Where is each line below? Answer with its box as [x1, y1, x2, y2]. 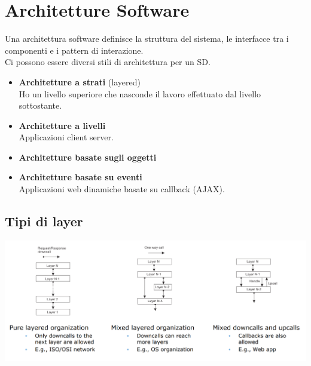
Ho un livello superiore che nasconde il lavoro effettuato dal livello [19, 87, 261, 100]
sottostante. [19, 99, 62, 112]
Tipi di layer [5, 212, 83, 230]
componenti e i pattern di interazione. [5, 44, 144, 56]
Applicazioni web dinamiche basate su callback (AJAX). [19, 183, 225, 195]
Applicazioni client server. [19, 131, 114, 143]
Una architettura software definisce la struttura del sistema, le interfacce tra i [5, 32, 289, 45]
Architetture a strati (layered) [19, 75, 141, 88]
